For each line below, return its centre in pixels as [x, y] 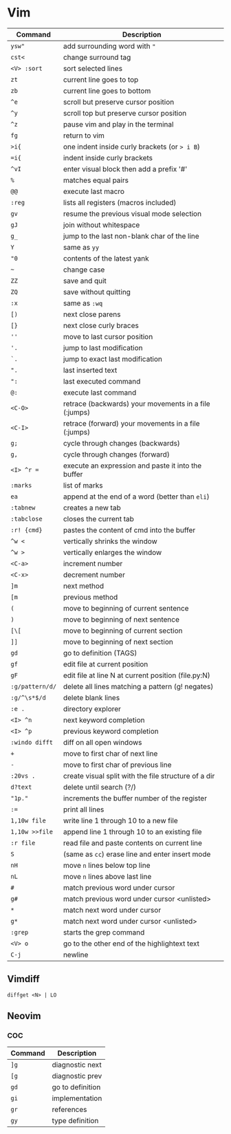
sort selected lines [92, 68]
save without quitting [97, 292]
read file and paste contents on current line [133, 842]
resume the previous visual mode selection [132, 213]
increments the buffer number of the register [135, 798]
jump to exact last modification [113, 359]
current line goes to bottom [107, 91]
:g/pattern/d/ [34, 686]
